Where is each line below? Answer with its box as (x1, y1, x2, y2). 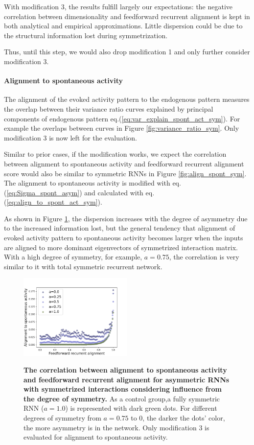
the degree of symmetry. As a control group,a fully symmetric (23, 393, 220, 403)
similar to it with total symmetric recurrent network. (4, 261, 162, 271)
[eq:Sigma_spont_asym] (6, 187, 80, 197)
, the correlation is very (169, 252, 239, 262)
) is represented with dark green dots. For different (65, 403, 217, 413)
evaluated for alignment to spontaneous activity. (23, 432, 168, 442)
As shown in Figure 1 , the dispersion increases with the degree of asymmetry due (4, 213, 248, 223)
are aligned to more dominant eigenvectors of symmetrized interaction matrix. (4, 242, 238, 252)
